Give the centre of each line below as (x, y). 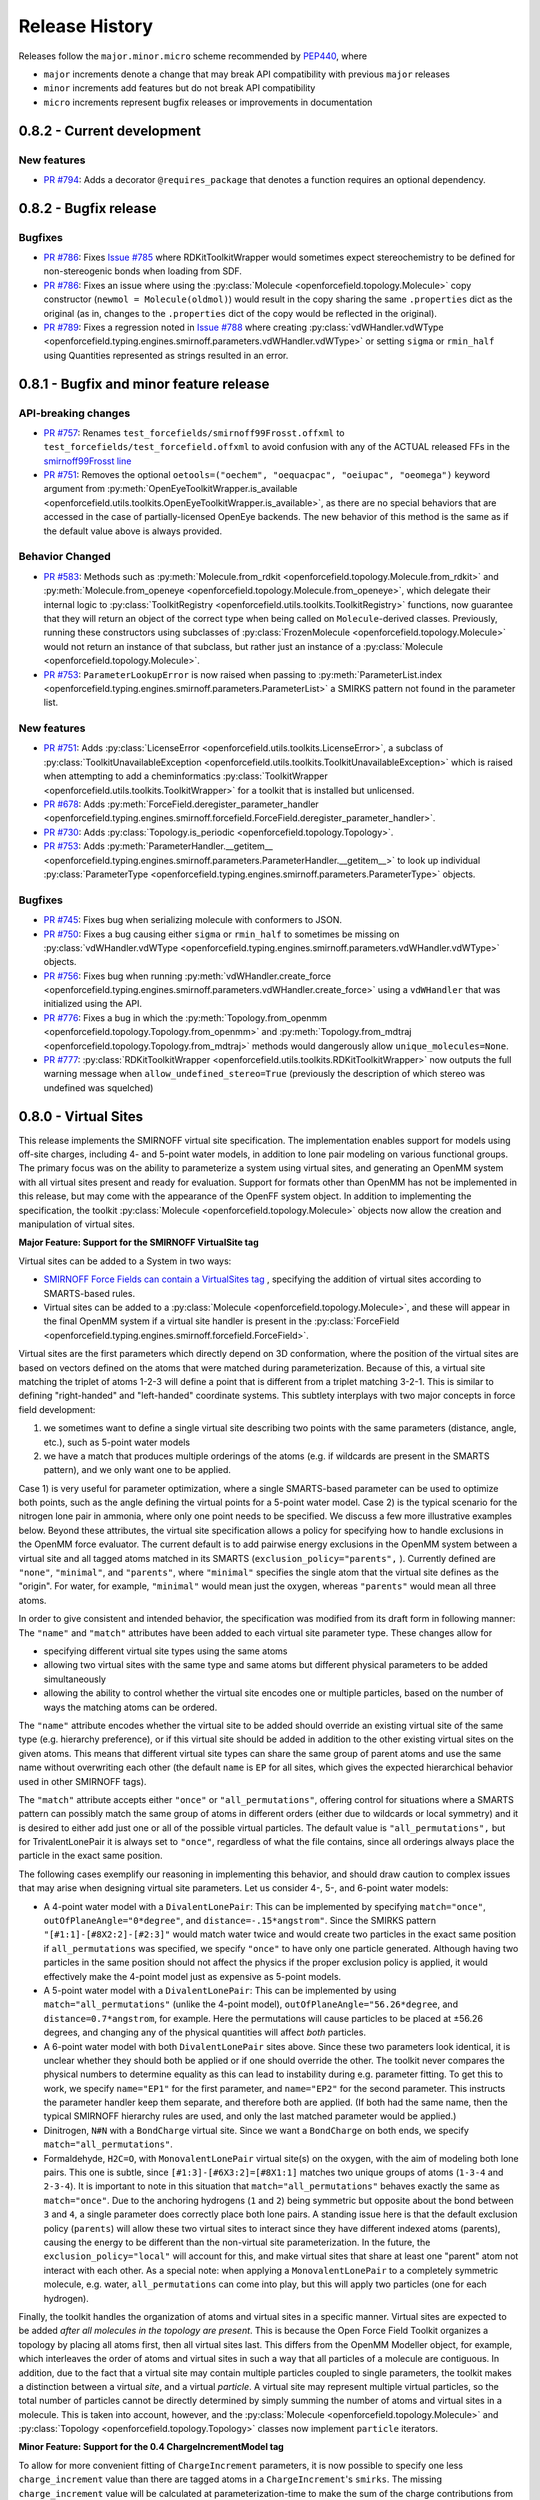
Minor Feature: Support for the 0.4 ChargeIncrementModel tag (151, 2447)
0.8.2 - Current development (110, 130)
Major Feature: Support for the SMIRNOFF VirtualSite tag (138, 1242)
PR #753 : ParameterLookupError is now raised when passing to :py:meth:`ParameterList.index (243, 674)
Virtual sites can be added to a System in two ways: (125, 1261)
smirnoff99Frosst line (87, 461)
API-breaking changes (74, 413)
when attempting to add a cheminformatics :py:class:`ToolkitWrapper (186, 776)
